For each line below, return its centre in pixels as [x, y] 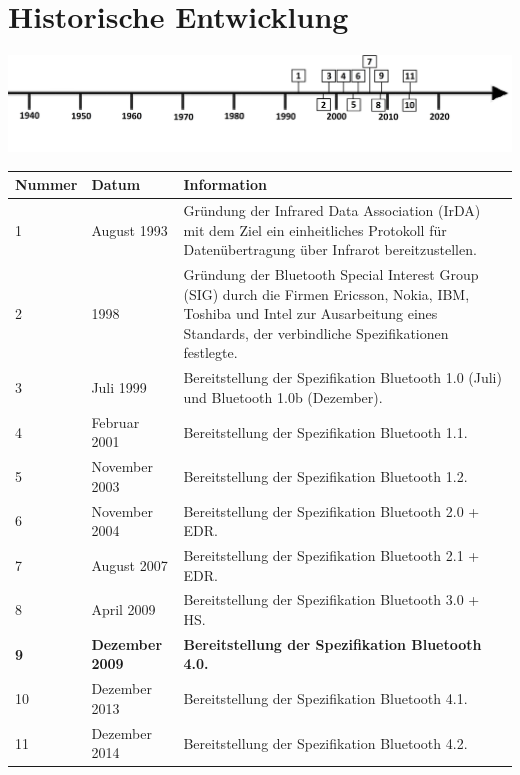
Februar [115, 421]
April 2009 [123, 609]
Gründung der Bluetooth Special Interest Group [331, 274]
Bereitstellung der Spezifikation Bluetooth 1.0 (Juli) [342, 377]
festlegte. [210, 352]
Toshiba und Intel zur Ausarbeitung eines [310, 313]
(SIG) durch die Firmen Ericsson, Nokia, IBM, [326, 293]
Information [225, 184]
